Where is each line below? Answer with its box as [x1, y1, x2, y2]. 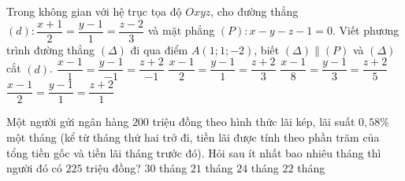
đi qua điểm [130, 41, 188, 57]
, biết [254, 41, 280, 57]
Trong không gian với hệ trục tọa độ [6, 3, 182, 19]
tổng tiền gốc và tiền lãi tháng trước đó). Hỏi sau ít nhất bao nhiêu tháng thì [6, 144, 381, 161]
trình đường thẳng [6, 41, 95, 57]
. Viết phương [332, 22, 399, 39]
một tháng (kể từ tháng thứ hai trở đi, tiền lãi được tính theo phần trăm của [6, 128, 380, 145]
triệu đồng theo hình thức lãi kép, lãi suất [152, 113, 355, 130]
